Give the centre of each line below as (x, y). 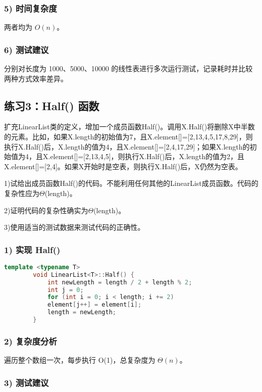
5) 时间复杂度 (31, 8)
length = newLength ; (82, 312)
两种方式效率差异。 (36, 78)
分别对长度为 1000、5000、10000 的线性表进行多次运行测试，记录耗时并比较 (128, 68)
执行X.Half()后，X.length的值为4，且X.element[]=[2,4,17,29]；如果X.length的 (127, 146)
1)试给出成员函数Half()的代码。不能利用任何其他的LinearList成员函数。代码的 (131, 183)
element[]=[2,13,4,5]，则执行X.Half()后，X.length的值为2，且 (147, 156)
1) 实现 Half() (32, 249)
